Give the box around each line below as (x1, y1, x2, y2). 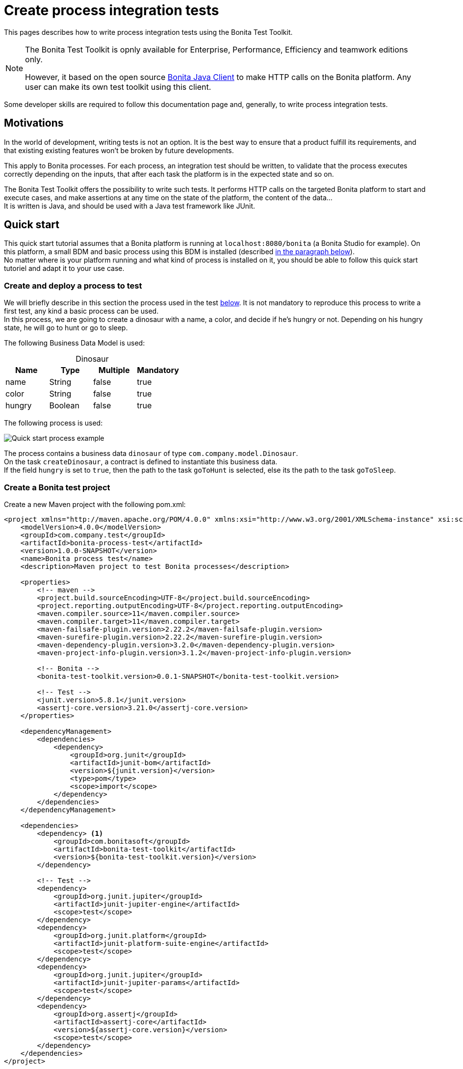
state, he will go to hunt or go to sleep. (4, 323, 128, 332)
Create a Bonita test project (4, 482, 110, 492)
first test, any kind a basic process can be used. (4, 307, 159, 316)
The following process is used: (4, 419, 103, 428)
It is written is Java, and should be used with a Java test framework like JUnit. (4, 201, 256, 210)
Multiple (98, 365, 130, 375)
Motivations (4, 117, 64, 130)
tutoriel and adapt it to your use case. (4, 264, 125, 273)
